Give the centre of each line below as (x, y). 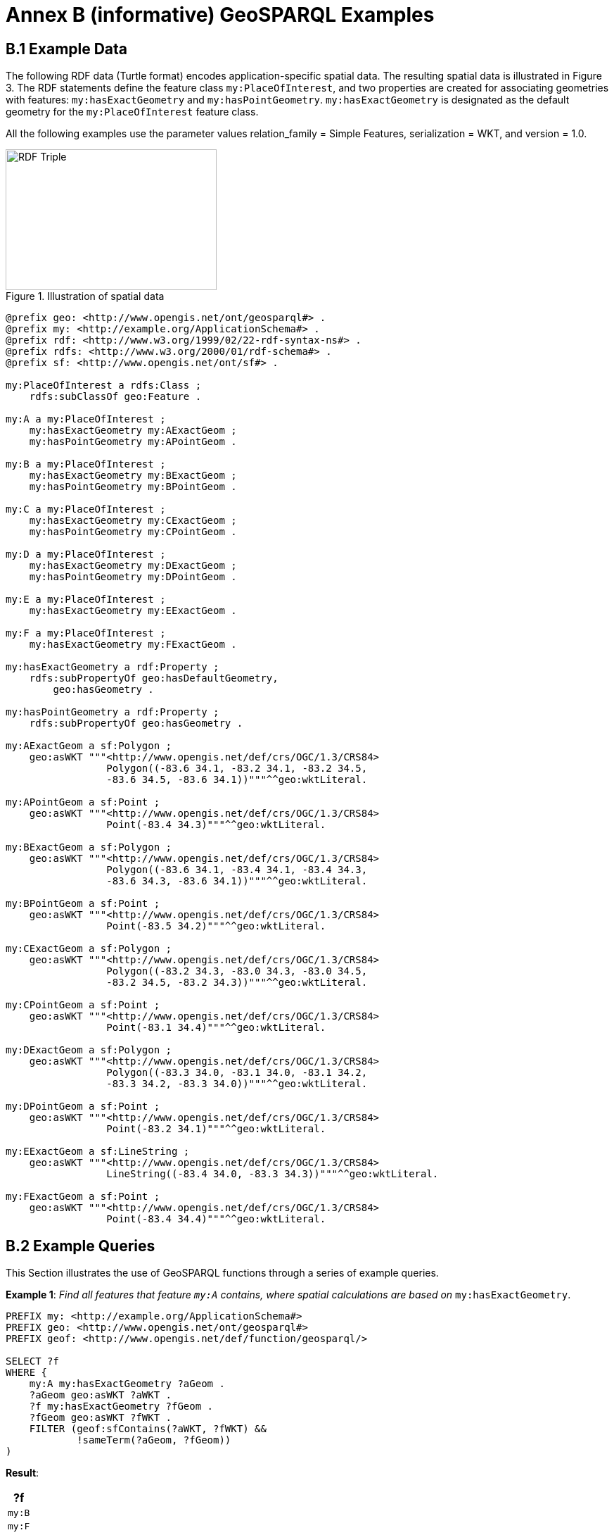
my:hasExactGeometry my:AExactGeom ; (133, 431)
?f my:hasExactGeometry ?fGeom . (121, 1406)
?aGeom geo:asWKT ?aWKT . (101, 1395)
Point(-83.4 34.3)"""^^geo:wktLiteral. (216, 825)
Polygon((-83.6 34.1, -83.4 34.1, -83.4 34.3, (237, 870)
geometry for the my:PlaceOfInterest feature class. (132, 112)
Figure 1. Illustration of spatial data (85, 296)
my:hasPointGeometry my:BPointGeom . (133, 487)
